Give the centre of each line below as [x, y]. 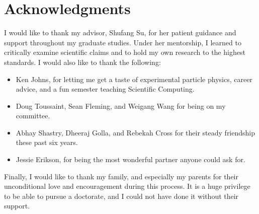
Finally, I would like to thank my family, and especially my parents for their [121, 176]
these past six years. [47, 142]
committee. [33, 116]
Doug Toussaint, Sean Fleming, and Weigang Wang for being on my [121, 105]
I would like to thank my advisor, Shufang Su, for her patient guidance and [120, 32]
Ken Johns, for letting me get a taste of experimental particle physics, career [134, 79]
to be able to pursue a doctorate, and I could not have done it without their [121, 196]
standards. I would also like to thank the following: [82, 62]
